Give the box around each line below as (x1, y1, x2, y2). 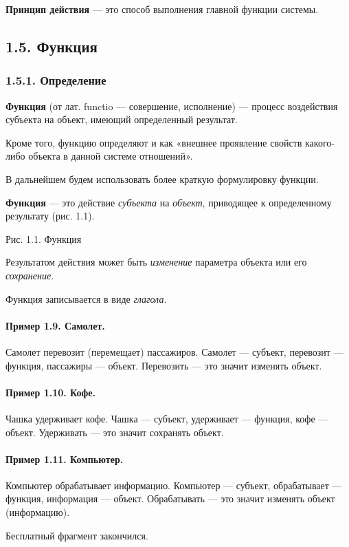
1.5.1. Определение (5, 72, 106, 89)
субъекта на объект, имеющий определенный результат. (5, 112, 238, 127)
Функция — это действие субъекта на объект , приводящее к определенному (5, 195, 332, 209)
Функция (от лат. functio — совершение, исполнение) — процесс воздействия (5, 98, 338, 113)
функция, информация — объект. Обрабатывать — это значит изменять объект (5, 491, 335, 506)
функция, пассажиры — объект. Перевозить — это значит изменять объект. (5, 358, 322, 372)
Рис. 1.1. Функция (5, 231, 82, 246)
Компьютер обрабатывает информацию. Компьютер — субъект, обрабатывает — (5, 478, 342, 492)
